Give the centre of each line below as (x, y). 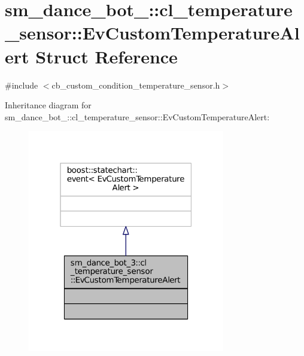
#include (22, 85)
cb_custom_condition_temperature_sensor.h (136, 85)
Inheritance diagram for (48, 105)
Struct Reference (107, 56)
